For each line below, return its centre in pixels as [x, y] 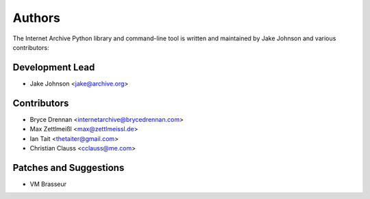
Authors [37, 18]
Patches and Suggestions [69, 168]
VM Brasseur [48, 184]
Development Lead [54, 67]
